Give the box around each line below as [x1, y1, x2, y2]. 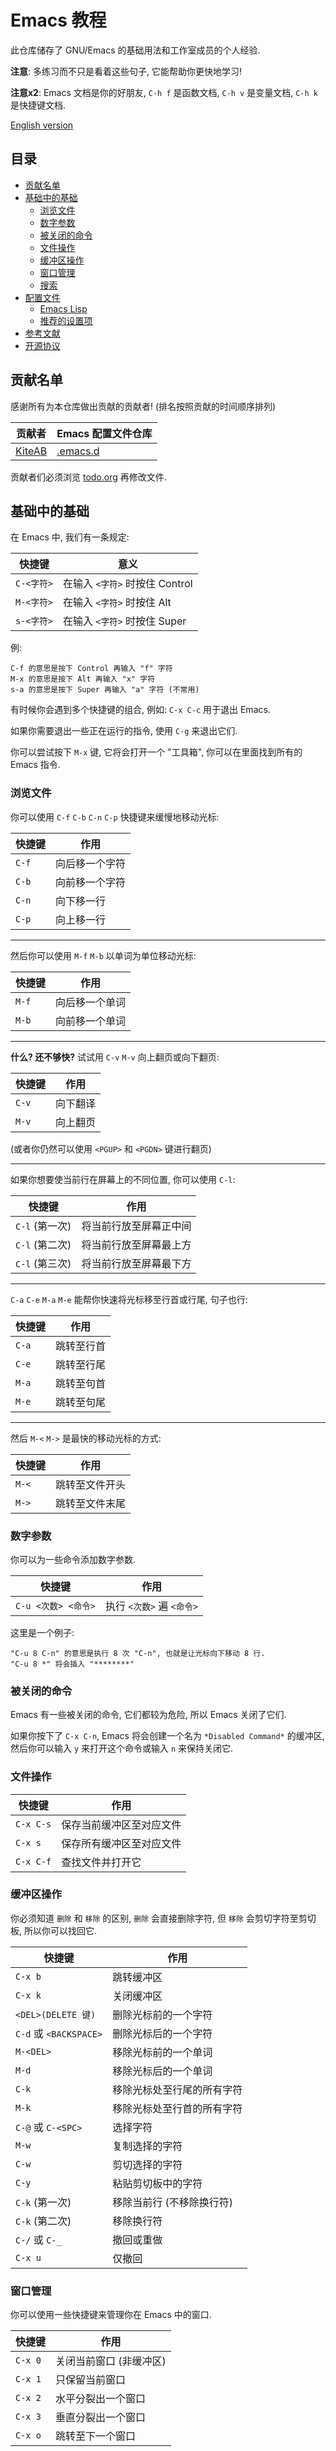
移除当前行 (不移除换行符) [112, 2195, 234, 2209]
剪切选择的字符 [112, 2157, 183, 2171]
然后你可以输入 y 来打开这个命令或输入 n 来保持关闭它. [10, 1742, 234, 1755]
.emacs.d [56, 444, 100, 458]
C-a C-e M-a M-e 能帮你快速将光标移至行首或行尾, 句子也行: [10, 1293, 248, 1305]
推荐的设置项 [39, 314, 93, 326]
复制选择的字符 [112, 2139, 183, 2153]
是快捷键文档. [10, 99, 67, 111]
